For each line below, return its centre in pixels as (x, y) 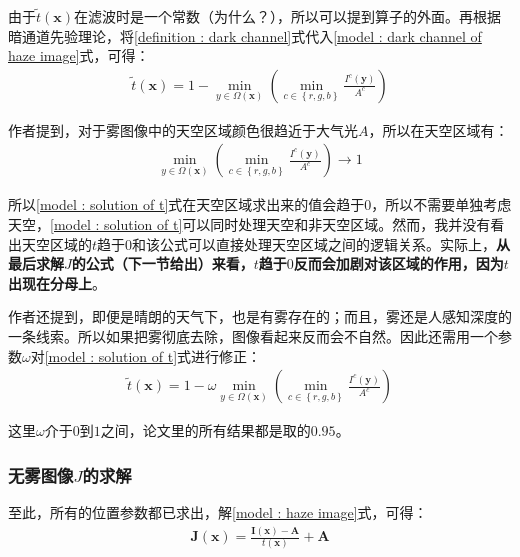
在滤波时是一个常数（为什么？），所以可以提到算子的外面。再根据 (288, 16)
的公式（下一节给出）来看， (162, 263)
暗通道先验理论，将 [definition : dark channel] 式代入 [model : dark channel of (245, 35)
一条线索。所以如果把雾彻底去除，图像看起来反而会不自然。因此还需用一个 (253, 336)
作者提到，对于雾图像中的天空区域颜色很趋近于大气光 (183, 129)
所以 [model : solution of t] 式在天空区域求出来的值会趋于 (186, 204)
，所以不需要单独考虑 (441, 204)
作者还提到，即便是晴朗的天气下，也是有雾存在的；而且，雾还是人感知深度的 (260, 316)
